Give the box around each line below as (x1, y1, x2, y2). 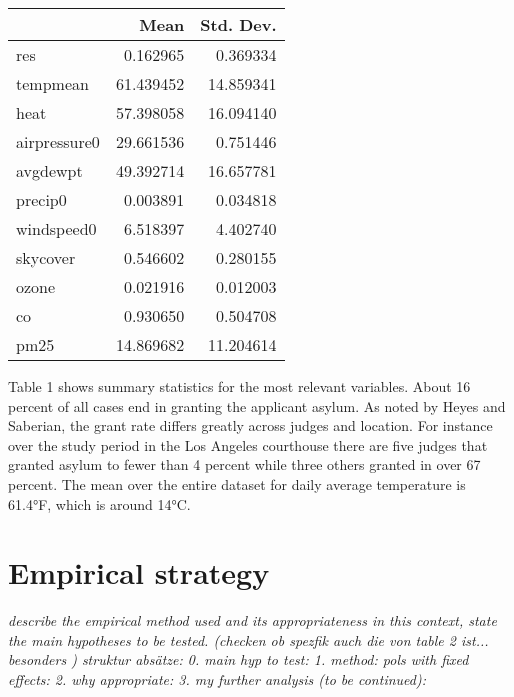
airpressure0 (16, 130, 100, 153)
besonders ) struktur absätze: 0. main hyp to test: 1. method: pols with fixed (8, 649, 469, 670)
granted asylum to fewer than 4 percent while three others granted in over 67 (8, 454, 481, 475)
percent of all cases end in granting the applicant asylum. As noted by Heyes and (8, 395, 506, 416)
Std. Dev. (200, 13, 277, 36)
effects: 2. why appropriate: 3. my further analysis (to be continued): (8, 669, 426, 690)
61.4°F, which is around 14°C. (8, 493, 191, 514)
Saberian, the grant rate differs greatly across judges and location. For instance (8, 415, 493, 436)
